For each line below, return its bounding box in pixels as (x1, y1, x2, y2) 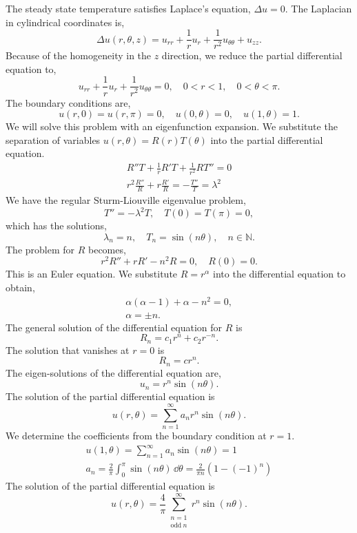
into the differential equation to (213, 266, 346, 281)
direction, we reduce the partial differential (161, 48, 343, 63)
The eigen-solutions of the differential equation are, (6, 365, 221, 379)
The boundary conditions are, (6, 95, 131, 109)
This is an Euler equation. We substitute (6, 266, 178, 281)
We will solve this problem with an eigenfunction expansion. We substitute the (6, 119, 338, 134)
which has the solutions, (6, 218, 107, 233)
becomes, (88, 242, 126, 256)
